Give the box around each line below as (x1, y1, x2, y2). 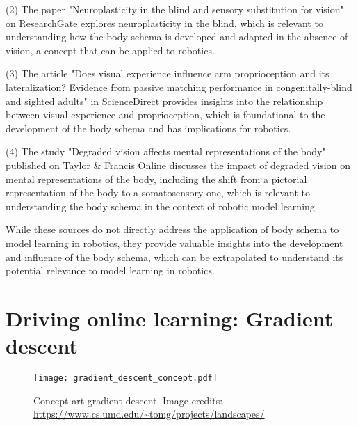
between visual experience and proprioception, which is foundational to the (6, 107, 325, 122)
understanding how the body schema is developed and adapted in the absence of (6, 29, 348, 44)
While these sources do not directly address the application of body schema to (6, 222, 339, 237)
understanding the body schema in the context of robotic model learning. (6, 198, 318, 213)
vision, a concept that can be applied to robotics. (6, 42, 215, 57)
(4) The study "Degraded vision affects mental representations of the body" (6, 144, 326, 159)
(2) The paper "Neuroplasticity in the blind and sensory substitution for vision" (6, 2, 344, 16)
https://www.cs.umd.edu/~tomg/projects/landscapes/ (33, 407, 265, 421)
